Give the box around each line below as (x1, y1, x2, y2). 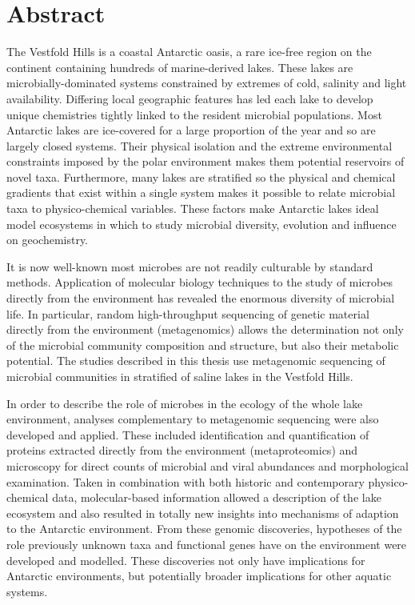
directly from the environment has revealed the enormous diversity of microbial (6, 290, 395, 307)
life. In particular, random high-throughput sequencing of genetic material (6, 305, 369, 322)
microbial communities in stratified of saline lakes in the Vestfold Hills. (6, 368, 353, 384)
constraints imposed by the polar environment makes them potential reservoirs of (6, 153, 405, 170)
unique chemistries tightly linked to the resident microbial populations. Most (6, 106, 382, 122)
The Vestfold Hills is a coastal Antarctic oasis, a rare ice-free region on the (6, 43, 372, 60)
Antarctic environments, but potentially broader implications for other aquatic (6, 567, 392, 584)
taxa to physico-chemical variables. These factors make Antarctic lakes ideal (6, 200, 379, 217)
